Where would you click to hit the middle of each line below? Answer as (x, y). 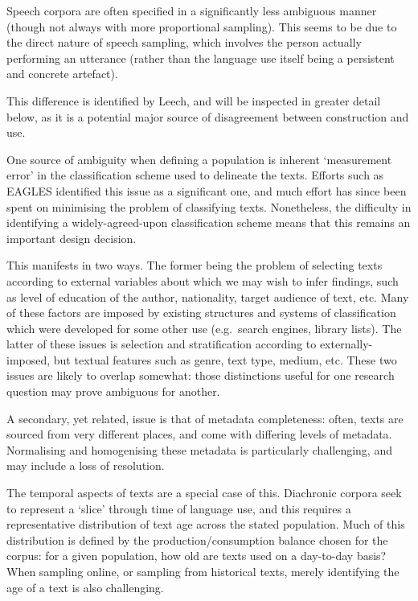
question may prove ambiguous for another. (113, 391)
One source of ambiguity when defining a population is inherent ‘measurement (199, 159)
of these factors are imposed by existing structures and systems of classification (201, 313)
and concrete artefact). (62, 74)
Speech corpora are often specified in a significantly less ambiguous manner (192, 10)
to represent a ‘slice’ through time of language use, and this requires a (179, 508)
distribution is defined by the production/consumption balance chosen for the (197, 539)
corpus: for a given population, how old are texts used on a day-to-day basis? (197, 556)
